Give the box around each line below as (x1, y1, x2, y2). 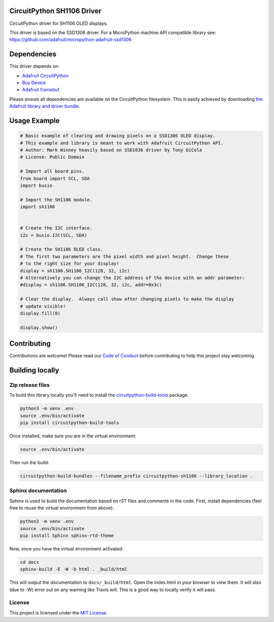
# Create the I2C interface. (20, 225, 93, 231)
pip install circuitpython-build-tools (20, 420, 119, 426)
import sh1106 (20, 204, 55, 210)
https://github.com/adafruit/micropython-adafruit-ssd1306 (9, 37, 132, 43)
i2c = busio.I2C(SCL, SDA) (20, 232, 87, 238)
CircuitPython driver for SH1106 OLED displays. (9, 20, 108, 26)
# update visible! (20, 303, 66, 309)
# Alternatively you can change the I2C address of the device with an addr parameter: (20, 274, 245, 281)
